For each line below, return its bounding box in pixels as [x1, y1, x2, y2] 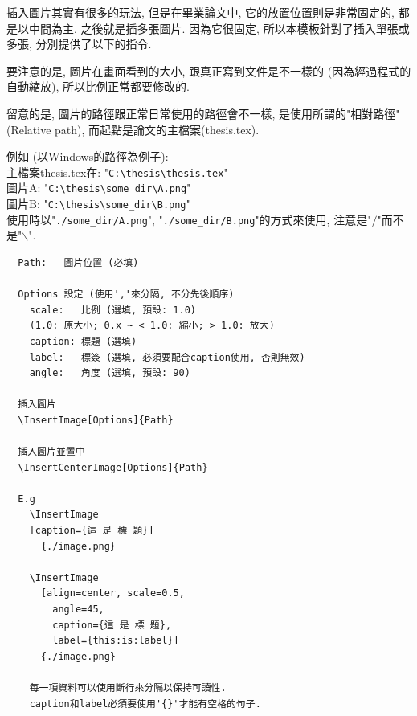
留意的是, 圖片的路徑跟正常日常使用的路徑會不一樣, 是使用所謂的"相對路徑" [6, 104, 400, 121]
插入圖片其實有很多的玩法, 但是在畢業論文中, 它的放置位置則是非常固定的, [6, 4, 395, 20]
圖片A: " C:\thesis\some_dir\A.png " [6, 179, 191, 196]
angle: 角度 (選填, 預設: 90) [29, 367, 190, 379]
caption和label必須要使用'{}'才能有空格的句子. [29, 698, 261, 710]
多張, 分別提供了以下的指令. [6, 35, 152, 52]
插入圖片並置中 [18, 446, 85, 458]
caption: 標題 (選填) [29, 335, 137, 347]
